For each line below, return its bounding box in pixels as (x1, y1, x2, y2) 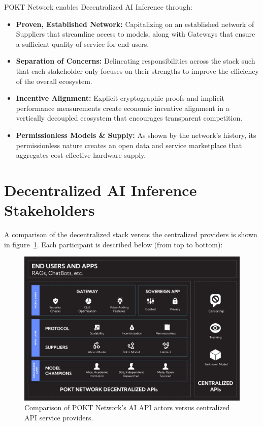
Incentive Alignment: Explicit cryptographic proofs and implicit (16, 93, 225, 103)
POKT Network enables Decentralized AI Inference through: (4, 2, 192, 12)
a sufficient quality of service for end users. (16, 38, 149, 49)
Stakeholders (4, 200, 95, 220)
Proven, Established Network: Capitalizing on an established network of (16, 18, 254, 29)
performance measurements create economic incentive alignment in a (16, 102, 229, 113)
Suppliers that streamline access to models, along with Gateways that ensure (16, 29, 255, 39)
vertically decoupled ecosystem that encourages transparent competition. (16, 112, 243, 123)
